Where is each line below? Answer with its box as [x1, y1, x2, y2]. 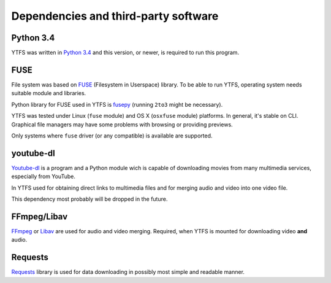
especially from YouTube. [11, 173, 76, 180]
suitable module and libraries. [11, 90, 86, 97]
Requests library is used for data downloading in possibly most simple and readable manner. [11, 268, 245, 276]
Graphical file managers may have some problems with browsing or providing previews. [11, 120, 233, 128]
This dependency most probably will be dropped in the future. [11, 195, 168, 203]
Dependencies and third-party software [11, 9, 219, 23]
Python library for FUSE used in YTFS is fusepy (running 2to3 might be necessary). [11, 101, 223, 108]
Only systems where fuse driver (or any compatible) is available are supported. [11, 132, 213, 139]
